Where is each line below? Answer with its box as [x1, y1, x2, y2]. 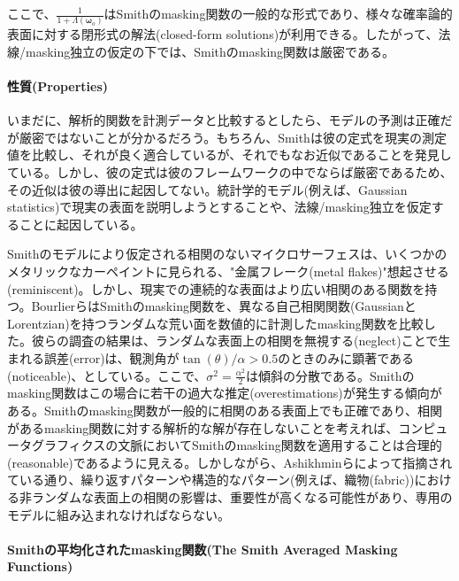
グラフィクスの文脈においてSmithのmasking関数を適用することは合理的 [31, 436, 442, 454]
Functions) [7, 557, 73, 576]
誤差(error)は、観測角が [43, 349, 180, 368]
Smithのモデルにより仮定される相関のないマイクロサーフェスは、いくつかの [7, 244, 448, 263]
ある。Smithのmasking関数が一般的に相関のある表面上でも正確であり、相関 [7, 401, 443, 420]
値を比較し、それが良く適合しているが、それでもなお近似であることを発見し [7, 145, 452, 164]
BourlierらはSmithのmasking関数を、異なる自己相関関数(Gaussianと [31, 297, 417, 315]
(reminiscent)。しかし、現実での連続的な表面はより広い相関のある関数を [7, 279, 425, 298]
